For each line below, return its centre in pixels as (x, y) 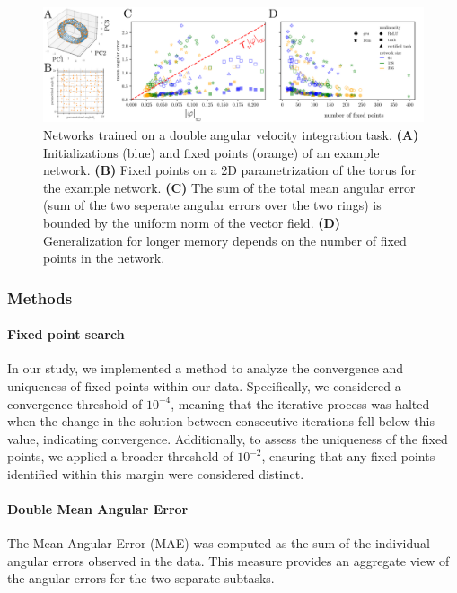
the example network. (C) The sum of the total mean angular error (229, 187)
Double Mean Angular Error (98, 509)
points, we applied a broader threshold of (120, 456)
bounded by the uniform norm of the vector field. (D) (192, 222)
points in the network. (104, 258)
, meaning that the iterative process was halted (300, 403)
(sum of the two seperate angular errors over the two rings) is (212, 205)
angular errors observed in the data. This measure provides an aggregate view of (228, 560)
